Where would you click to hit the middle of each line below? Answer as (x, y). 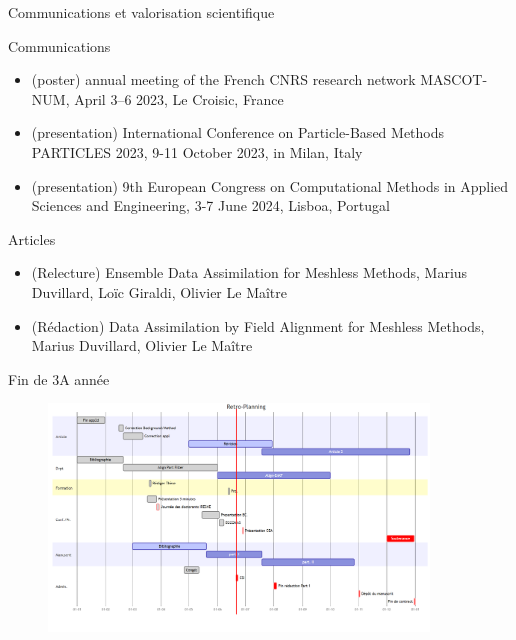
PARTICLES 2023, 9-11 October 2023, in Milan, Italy (197, 151)
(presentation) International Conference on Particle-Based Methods (238, 132)
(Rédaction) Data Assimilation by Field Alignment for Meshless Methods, (258, 325)
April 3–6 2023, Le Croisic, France (179, 98)
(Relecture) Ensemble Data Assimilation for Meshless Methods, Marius (249, 272)
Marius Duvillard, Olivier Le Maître (142, 345)
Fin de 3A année (59, 378)
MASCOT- (454, 79)
